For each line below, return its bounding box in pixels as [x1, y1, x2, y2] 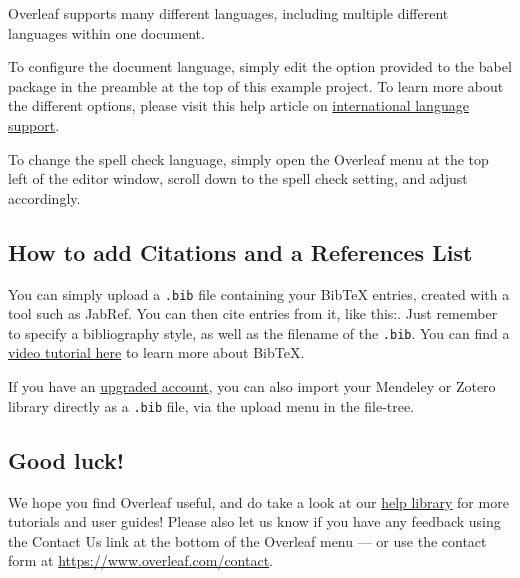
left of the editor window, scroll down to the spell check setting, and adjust [8, 168, 468, 189]
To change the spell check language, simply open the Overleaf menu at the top [8, 148, 489, 169]
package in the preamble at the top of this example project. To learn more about [8, 75, 504, 96]
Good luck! [8, 444, 125, 475]
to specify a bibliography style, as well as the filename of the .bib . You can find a [8, 322, 510, 343]
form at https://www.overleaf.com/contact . [8, 550, 274, 571]
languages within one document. [8, 22, 205, 43]
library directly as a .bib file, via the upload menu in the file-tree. [8, 395, 415, 416]
